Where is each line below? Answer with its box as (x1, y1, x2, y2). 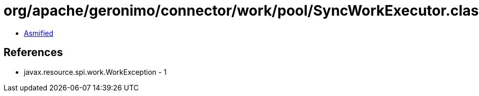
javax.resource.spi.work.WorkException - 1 (24, 67, 167, 76)
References (4, 46, 63, 59)
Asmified (24, 28, 54, 37)
